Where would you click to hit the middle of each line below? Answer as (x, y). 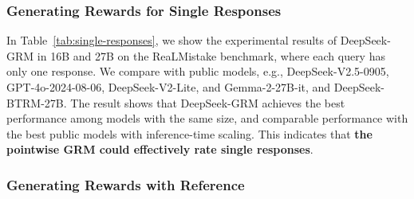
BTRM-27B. (37, 102)
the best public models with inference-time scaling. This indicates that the (189, 133)
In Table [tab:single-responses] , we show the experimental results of (172, 40)
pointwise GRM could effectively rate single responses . (160, 149)
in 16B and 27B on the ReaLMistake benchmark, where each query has (211, 55)
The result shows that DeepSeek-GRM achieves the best (208, 102)
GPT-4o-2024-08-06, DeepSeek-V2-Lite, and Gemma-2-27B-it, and (169, 87)
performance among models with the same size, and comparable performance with (207, 118)
